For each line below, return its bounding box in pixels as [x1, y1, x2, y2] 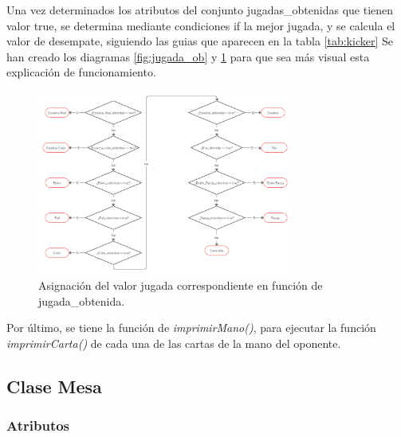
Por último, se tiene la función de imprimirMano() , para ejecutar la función [6, 319, 376, 336]
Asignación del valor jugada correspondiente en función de [38, 277, 323, 294]
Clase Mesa [6, 373, 102, 398]
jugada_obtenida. [38, 292, 125, 309]
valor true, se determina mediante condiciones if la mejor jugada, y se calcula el [6, 17, 395, 33]
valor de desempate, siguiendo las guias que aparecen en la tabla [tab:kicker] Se [6, 33, 393, 49]
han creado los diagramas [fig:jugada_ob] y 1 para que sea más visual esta [6, 48, 370, 64]
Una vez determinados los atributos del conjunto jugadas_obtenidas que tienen [6, 2, 394, 18]
